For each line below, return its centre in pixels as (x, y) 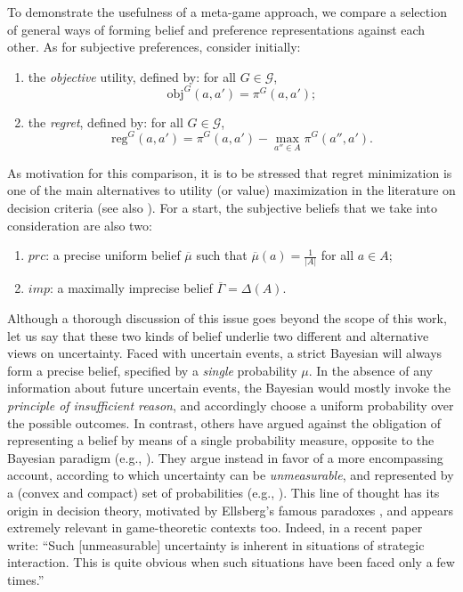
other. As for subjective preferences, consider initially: (154, 47)
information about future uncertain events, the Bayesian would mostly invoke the (229, 388)
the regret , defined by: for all (106, 122)
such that (222, 255)
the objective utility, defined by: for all (132, 76)
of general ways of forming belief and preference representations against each (216, 29)
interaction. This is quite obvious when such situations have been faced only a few (231, 562)
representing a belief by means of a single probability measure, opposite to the (221, 440)
